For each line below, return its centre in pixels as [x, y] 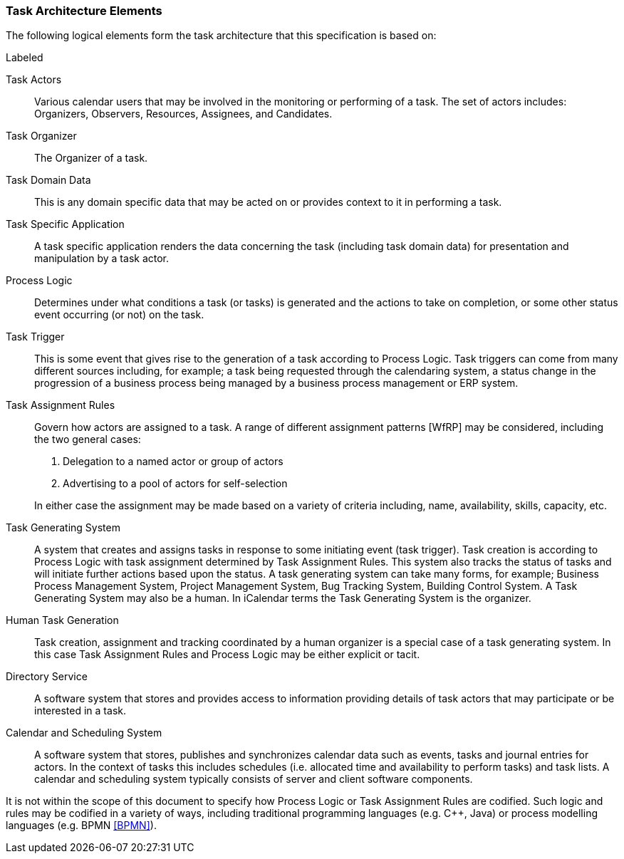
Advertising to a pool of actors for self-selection [175, 484]
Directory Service [47, 677]
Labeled [25, 58]
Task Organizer [41, 136]
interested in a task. [80, 711]
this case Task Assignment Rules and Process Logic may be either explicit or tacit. [227, 655]
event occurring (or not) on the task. [119, 315]
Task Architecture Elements [84, 11]
